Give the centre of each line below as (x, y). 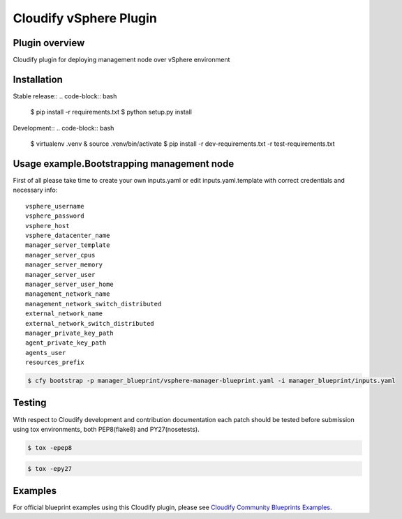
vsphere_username (55, 206)
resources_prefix (55, 362)
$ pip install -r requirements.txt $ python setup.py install (111, 112)
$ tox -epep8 (50, 447)
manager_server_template (68, 245)
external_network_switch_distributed (90, 323)
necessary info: (35, 190)
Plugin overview (49, 43)
